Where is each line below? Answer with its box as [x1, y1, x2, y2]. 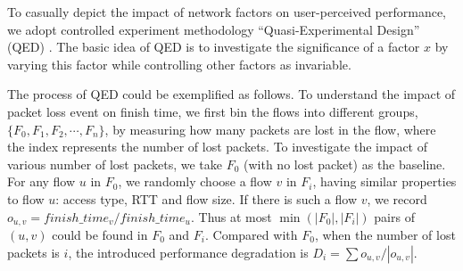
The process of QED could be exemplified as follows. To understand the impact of [7, 85, 456, 103]
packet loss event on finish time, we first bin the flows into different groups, [7, 102, 418, 120]
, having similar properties [312, 172, 457, 191]
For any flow [7, 172, 76, 191]
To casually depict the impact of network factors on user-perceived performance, [7, 3, 446, 21]
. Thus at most [191, 207, 272, 226]
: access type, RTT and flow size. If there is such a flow [55, 189, 358, 208]
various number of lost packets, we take [7, 154, 222, 173]
